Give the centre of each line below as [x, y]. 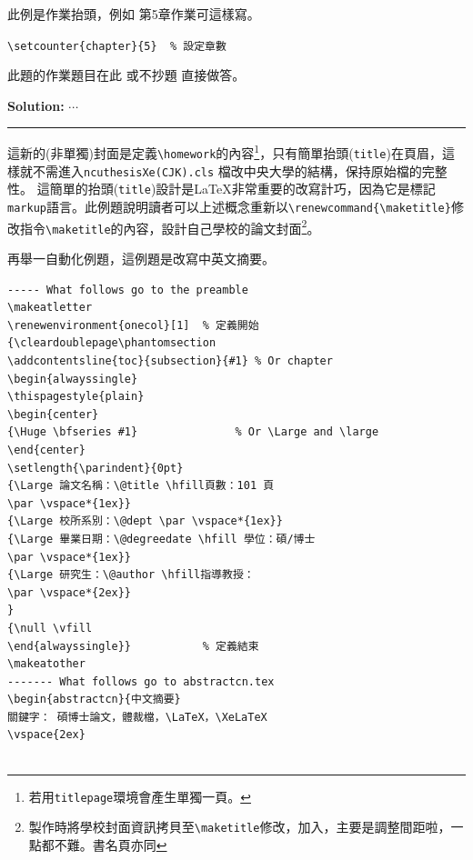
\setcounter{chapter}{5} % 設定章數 [117, 46]
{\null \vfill [50, 628]
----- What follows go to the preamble [128, 290]
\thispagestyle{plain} [76, 397]
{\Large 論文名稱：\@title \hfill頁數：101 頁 [141, 486]
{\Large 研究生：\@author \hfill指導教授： [131, 575]
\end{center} [46, 450]
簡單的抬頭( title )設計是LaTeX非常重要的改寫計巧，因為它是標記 [242, 189]
